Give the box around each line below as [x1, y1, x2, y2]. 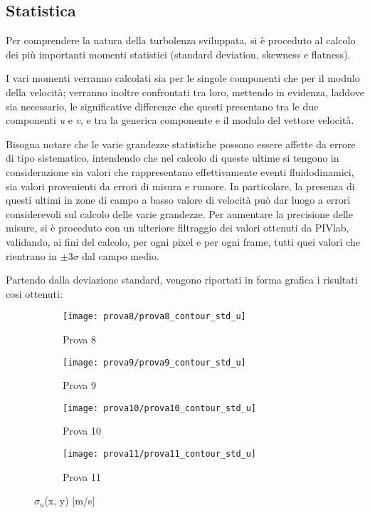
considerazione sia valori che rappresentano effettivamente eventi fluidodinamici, [6, 164, 354, 179]
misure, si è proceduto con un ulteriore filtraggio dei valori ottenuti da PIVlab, [6, 220, 349, 235]
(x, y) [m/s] [44, 493, 95, 508]
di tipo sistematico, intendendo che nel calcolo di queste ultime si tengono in [6, 150, 339, 165]
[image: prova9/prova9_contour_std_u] [63, 357, 246, 368]
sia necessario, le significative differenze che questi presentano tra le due [6, 98, 319, 113]
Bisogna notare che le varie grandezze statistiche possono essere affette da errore [6, 136, 356, 151]
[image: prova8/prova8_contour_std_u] [63, 311, 246, 322]
